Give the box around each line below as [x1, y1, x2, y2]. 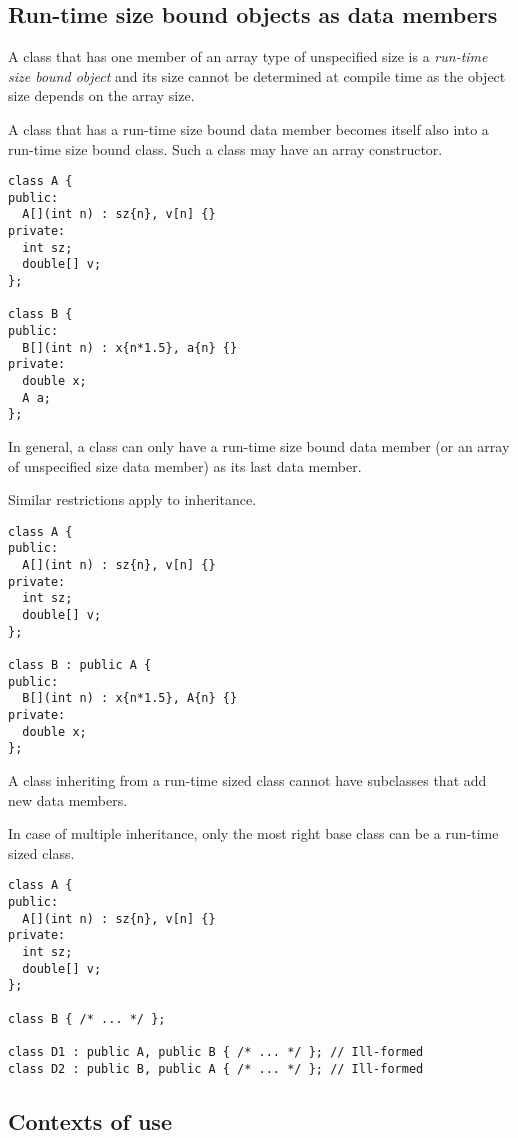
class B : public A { [8, 658, 152, 673]
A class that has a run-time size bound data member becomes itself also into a [8, 118, 489, 139]
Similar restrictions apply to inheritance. [8, 489, 257, 510]
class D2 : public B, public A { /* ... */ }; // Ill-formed [8, 1061, 424, 1076]
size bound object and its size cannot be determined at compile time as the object [8, 65, 506, 86]
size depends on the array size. [8, 85, 195, 106]
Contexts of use [8, 1105, 172, 1136]
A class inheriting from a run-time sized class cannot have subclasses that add [8, 769, 487, 790]
